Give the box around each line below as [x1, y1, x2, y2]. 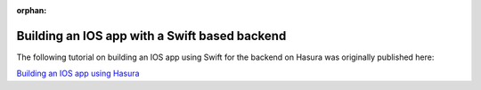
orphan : [16, 5, 47, 15]
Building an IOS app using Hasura [16, 68, 140, 79]
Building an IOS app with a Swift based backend [16, 28, 287, 44]
